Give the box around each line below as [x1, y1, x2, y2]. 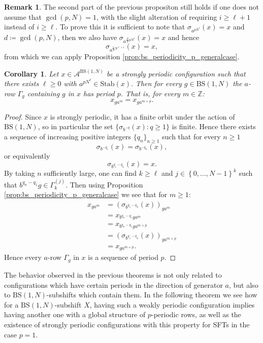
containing [27, 88, 60, 98]
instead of [4, 21, 35, 32]
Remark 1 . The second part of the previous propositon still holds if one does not [4, 2, 259, 12]
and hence [168, 31, 200, 42]
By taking [4, 168, 35, 178]
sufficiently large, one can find [44, 168, 137, 178]
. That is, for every [120, 88, 180, 98]
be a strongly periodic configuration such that [107, 68, 246, 79]
